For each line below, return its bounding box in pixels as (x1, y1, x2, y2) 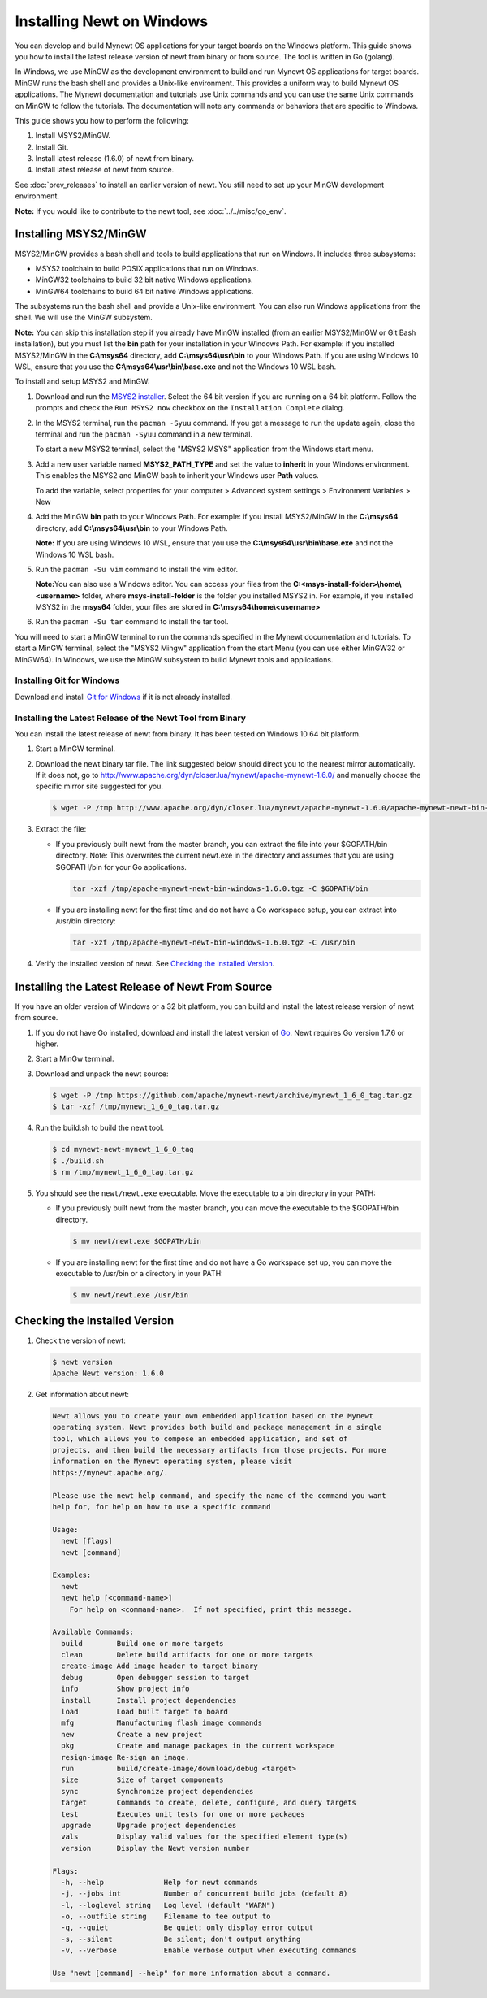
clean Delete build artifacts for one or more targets (61, 1650, 314, 1660)
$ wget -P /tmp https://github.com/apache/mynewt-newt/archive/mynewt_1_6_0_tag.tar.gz (52, 1090, 412, 1100)
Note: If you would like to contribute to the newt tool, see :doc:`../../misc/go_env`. (15, 206, 287, 215)
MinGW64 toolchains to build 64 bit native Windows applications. (35, 286, 254, 296)
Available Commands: (52, 1627, 134, 1637)
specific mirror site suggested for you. (35, 781, 164, 792)
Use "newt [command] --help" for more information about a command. (52, 1969, 331, 1978)
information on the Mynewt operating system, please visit (52, 1457, 292, 1466)
